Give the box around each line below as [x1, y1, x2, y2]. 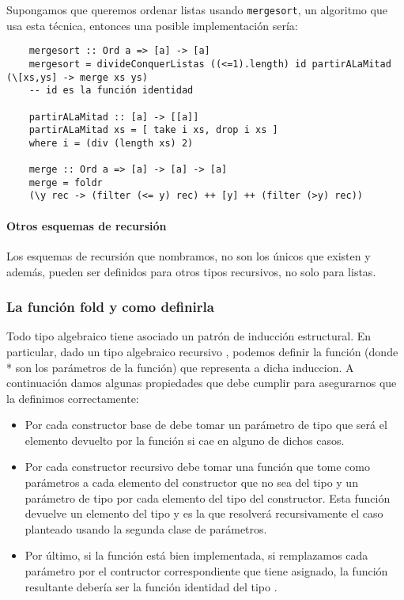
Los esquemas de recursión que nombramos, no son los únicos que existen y [6, 247, 371, 264]
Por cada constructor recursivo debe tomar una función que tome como [25, 458, 370, 475]
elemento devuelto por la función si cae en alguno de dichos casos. [25, 431, 345, 448]
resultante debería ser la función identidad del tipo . [25, 578, 278, 594]
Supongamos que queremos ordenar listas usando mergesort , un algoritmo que [6, 2, 387, 17]
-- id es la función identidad [28, 85, 194, 97]
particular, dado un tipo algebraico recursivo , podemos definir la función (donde [6, 343, 398, 359]
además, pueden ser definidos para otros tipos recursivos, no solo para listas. [6, 263, 376, 279]
